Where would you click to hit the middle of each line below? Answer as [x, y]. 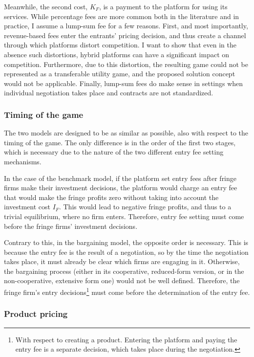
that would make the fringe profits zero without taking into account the [111, 197]
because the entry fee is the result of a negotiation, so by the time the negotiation [126, 252]
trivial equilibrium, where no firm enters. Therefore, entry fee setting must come [124, 216]
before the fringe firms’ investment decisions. [71, 226]
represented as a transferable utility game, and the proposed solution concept [120, 74]
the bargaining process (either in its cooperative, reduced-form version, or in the [124, 271]
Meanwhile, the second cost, [46, 6]
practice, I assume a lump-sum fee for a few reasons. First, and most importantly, [126, 26]
